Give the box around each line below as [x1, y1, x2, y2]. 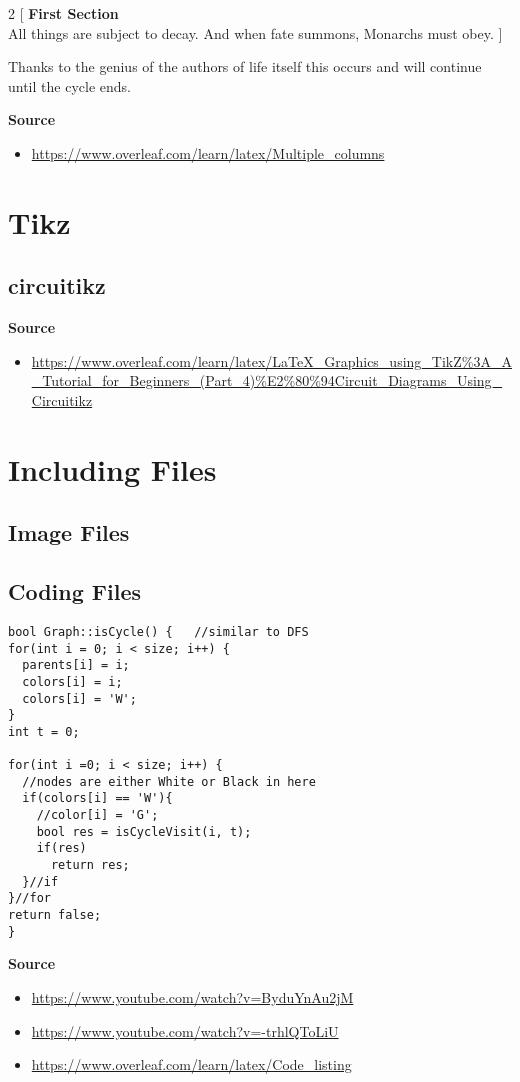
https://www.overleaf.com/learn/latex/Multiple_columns [31, 142, 385, 163]
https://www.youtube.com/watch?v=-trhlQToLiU [31, 1020, 339, 1041]
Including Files [8, 448, 217, 489]
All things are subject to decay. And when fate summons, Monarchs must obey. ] [8, 22, 503, 43]
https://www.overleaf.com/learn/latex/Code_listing [31, 1054, 352, 1075]
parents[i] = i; [22, 658, 130, 673]
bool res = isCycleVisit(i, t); [36, 824, 252, 839]
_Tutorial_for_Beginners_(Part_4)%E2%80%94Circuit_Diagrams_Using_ [31, 370, 503, 391]
